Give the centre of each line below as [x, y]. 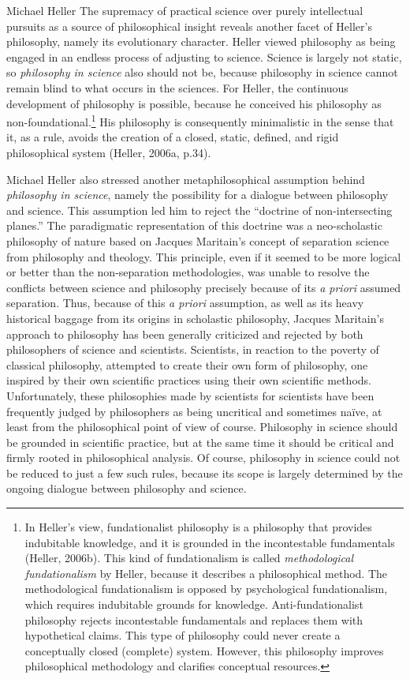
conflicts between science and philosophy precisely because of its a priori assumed [204, 287]
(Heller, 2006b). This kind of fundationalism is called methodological [189, 558]
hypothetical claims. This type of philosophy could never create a [183, 635]
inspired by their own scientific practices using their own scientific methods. [189, 380]
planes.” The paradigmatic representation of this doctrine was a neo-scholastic [194, 225]
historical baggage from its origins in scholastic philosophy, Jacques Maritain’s [195, 318]
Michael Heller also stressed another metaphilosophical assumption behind [186, 179]
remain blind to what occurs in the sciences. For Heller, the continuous [177, 87]
